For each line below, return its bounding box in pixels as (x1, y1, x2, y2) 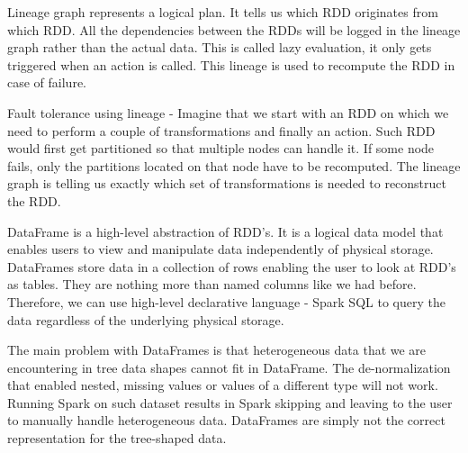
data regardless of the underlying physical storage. (7, 310, 284, 329)
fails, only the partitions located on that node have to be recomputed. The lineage (7, 156, 461, 175)
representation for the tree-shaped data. (7, 429, 227, 448)
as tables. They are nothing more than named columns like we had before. (7, 275, 417, 294)
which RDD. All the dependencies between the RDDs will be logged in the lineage (7, 20, 461, 39)
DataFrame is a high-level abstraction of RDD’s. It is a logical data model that (7, 222, 444, 240)
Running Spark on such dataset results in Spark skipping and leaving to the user (7, 393, 453, 412)
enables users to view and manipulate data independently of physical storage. (7, 240, 434, 258)
